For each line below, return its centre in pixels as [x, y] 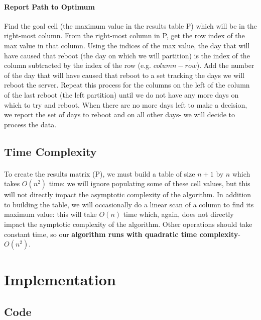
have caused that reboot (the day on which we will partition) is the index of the [127, 55]
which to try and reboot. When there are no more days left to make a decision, [126, 104]
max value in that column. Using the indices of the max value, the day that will [127, 45]
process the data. [30, 124]
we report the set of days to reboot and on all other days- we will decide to [120, 114]
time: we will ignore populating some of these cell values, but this [150, 183]
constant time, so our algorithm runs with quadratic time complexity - [122, 234]
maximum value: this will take [50, 214]
